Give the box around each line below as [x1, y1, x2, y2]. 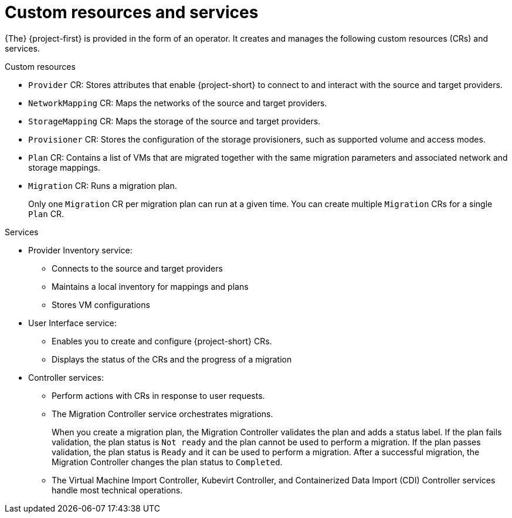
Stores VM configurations [52, 299, 150, 310]
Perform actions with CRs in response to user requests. [52, 390, 265, 401]
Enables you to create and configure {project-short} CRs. [52, 336, 272, 346]
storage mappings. [28, 162, 100, 172]
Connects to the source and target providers [52, 263, 223, 273]
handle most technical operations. [52, 485, 183, 495]
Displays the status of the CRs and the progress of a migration [52, 354, 292, 364]
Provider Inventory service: [28, 245, 133, 255]
